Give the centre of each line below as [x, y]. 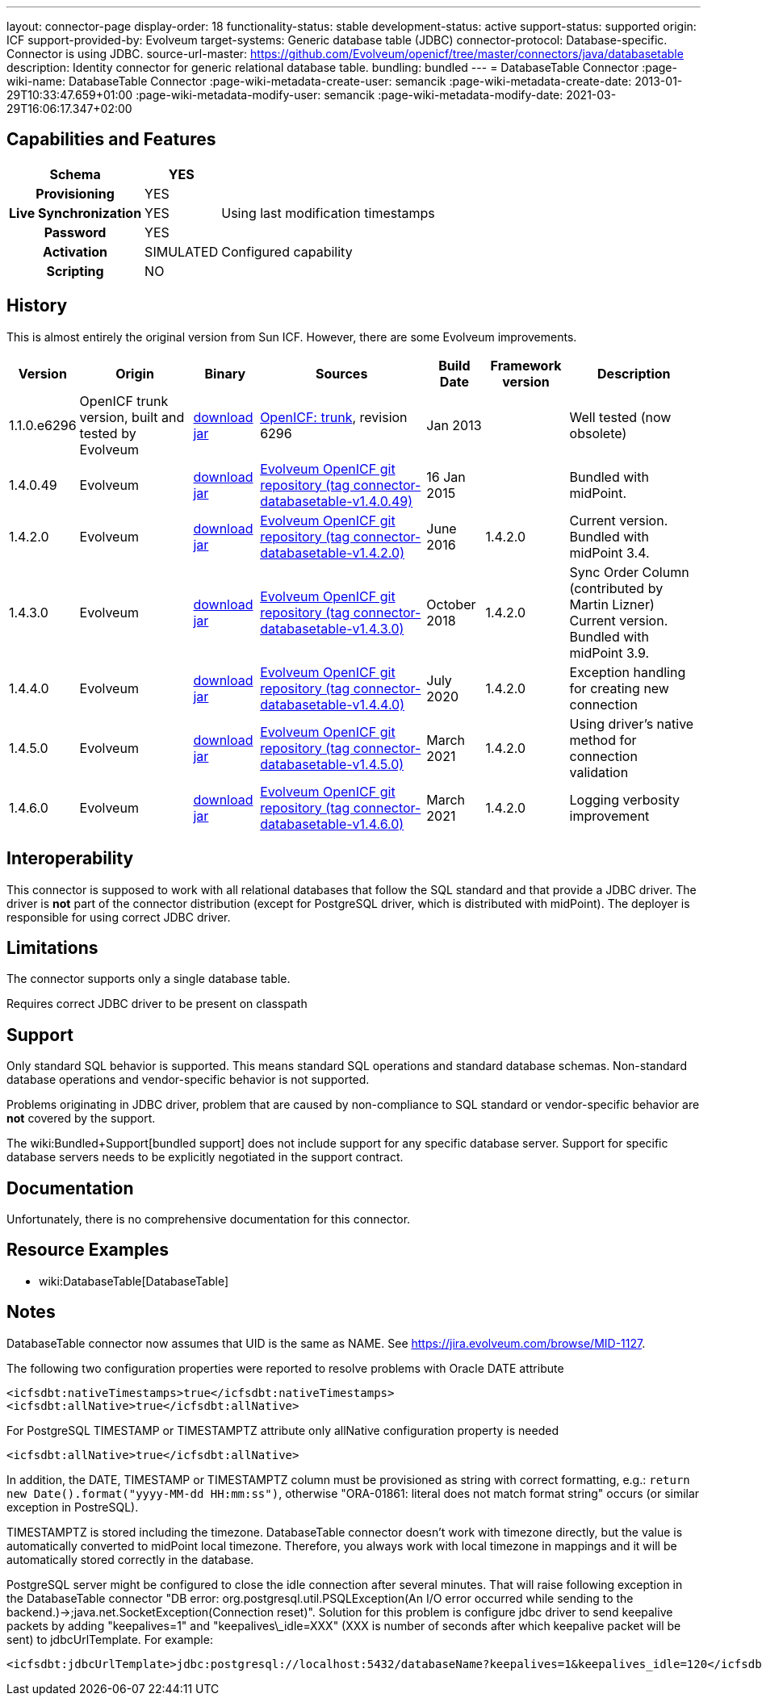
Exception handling [628, 672]
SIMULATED [182, 251]
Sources [342, 373]
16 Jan [446, 477]
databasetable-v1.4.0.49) [337, 501]
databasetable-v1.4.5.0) [332, 764]
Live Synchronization [75, 213]
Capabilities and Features [111, 140]
